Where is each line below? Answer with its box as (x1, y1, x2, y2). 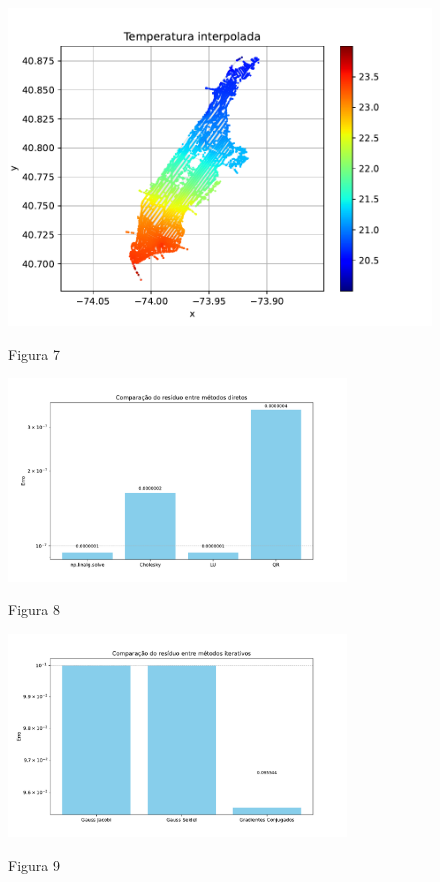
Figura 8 (8, 599, 60, 620)
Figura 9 (8, 854, 60, 875)
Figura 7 (8, 343, 60, 364)
